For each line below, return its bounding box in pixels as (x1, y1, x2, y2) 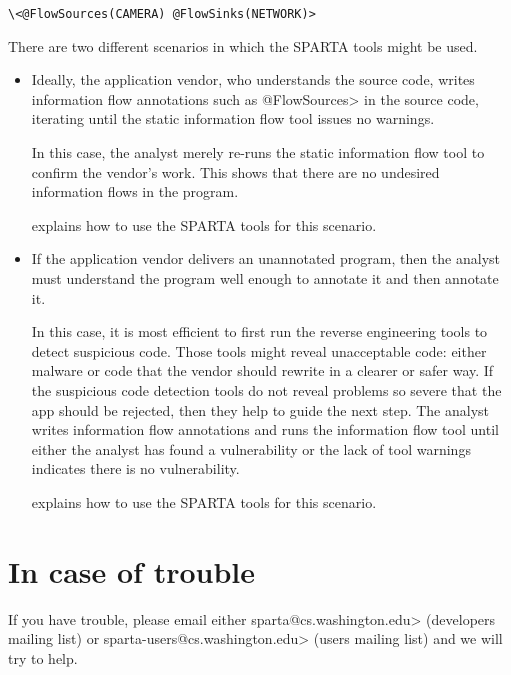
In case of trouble (8, 550, 255, 591)
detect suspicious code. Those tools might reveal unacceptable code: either (31, 340, 487, 361)
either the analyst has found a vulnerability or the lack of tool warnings (31, 438, 471, 459)
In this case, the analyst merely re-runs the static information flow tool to (31, 142, 485, 163)
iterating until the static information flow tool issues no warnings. (31, 108, 435, 129)
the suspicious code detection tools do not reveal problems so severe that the (31, 379, 502, 400)
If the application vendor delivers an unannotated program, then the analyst (31, 248, 500, 269)
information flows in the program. (31, 181, 239, 202)
